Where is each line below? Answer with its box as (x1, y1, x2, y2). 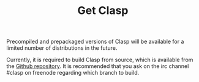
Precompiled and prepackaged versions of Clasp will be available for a (6, 38, 184, 46)
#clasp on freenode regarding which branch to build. (6, 69, 140, 77)
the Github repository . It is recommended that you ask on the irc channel (6, 63, 189, 70)
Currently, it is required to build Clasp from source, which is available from (6, 56, 193, 64)
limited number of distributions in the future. (6, 44, 118, 52)
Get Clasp (77, 4, 129, 18)
